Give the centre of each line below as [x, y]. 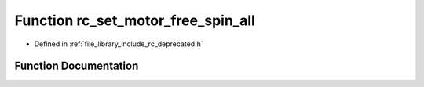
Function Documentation [77, 66]
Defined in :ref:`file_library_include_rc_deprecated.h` [119, 44]
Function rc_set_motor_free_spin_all [135, 20]
